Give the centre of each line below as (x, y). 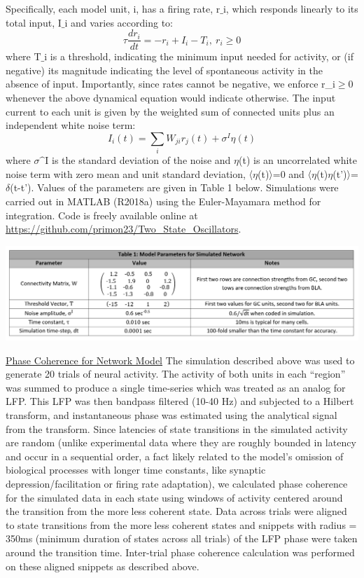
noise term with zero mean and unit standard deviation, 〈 (129, 173)
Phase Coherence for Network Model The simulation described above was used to (180, 360)
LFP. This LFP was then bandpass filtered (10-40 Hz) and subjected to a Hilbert (180, 401)
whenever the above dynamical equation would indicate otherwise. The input (171, 98)
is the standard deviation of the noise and (141, 160)
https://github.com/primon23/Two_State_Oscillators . (124, 229)
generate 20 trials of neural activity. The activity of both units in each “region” (176, 374)
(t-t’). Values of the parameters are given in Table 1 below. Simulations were (174, 187)
